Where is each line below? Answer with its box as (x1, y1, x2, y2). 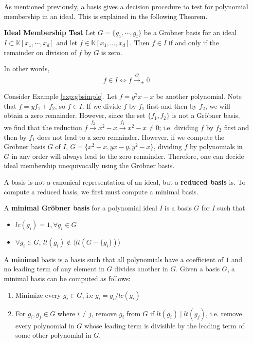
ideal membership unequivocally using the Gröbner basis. (4, 160, 175, 171)
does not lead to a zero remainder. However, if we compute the (37, 132, 224, 142)
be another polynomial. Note (156, 91, 242, 101)
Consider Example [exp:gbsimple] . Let (4, 91, 117, 101)
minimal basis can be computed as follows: (4, 273, 131, 283)
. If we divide (82, 100, 121, 111)
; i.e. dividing (159, 122, 199, 132)
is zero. (101, 47, 122, 57)
